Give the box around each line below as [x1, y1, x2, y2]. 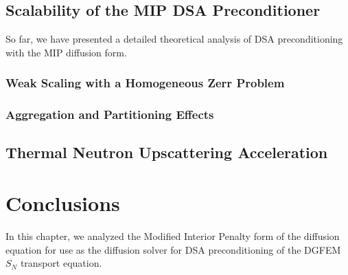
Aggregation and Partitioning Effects [5, 106, 214, 123]
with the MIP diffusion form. [5, 45, 127, 59]
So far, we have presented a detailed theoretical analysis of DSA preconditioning [5, 32, 343, 46]
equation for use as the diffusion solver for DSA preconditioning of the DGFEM [5, 242, 341, 256]
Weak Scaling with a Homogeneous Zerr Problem [5, 74, 285, 91]
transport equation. [20, 256, 102, 270]
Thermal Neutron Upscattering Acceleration [5, 142, 328, 163]
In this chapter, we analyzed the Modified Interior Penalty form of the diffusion [5, 228, 340, 243]
